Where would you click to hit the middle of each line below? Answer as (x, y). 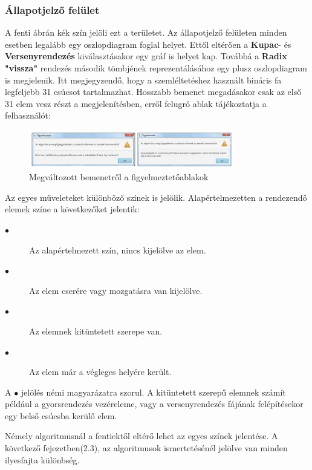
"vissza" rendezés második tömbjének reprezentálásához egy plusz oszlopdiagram (156, 68)
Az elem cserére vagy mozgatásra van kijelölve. (116, 290)
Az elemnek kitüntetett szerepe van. (96, 331)
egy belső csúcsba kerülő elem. (61, 415)
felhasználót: (28, 115)
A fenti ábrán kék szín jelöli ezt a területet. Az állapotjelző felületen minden (146, 32)
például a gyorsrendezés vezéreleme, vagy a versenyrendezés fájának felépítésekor (154, 404)
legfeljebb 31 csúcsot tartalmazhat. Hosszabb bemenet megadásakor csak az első (153, 92)
